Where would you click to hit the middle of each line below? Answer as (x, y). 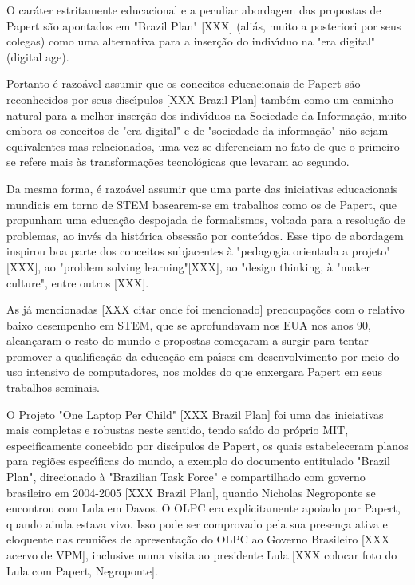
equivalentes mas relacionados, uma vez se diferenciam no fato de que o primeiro (203, 146)
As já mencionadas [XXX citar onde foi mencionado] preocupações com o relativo (206, 309)
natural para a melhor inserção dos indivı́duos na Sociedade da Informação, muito (207, 115)
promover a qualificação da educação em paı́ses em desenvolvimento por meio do (203, 356)
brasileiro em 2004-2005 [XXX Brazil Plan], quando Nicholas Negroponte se (191, 492)
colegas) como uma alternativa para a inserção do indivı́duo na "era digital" (191, 41)
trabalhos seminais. (53, 387)
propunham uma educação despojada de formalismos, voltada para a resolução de (206, 220)
